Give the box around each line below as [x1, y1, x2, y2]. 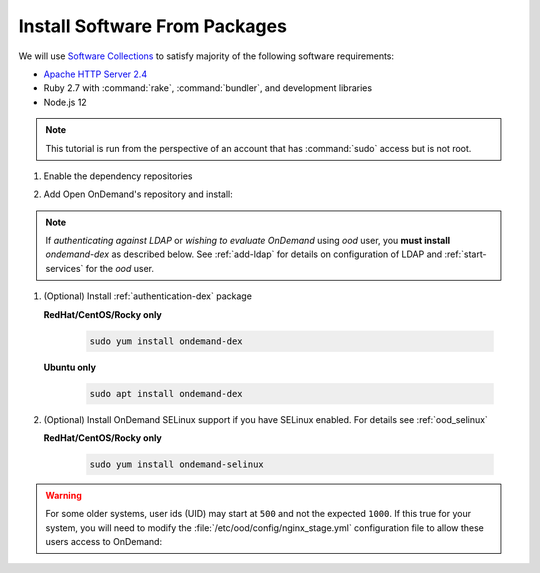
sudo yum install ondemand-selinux [89, 458, 264, 470]
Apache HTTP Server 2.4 [43, 68, 148, 80]
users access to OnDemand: [45, 536, 163, 548]
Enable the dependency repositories [43, 170, 193, 182]
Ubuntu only [43, 361, 97, 373]
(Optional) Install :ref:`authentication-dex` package [43, 290, 252, 302]
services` [45, 262, 84, 274]
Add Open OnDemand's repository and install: [43, 188, 234, 200]
